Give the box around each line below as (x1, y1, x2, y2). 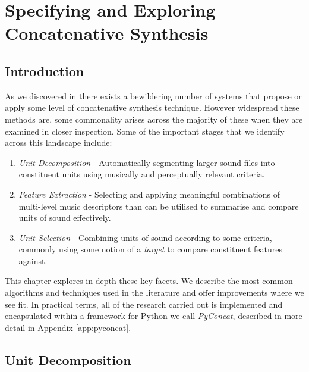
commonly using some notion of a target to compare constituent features (18, 243, 283, 255)
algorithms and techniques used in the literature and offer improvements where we (5, 286, 304, 299)
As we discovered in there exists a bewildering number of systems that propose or (5, 89, 302, 102)
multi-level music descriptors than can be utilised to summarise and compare (18, 199, 299, 212)
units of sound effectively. (18, 211, 111, 224)
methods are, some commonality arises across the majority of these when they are (5, 112, 303, 125)
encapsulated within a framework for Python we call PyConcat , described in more (5, 310, 302, 322)
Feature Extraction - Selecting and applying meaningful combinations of (18, 187, 280, 200)
